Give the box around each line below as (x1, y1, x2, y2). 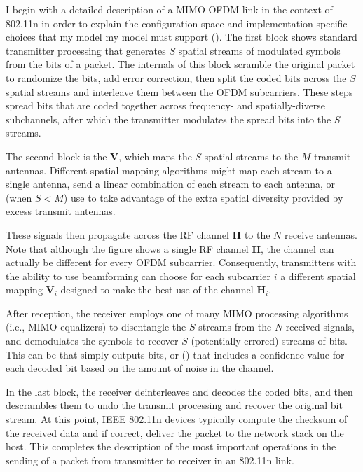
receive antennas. (285, 227, 357, 242)
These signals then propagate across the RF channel (6, 227, 229, 242)
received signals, (285, 319, 355, 334)
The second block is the (6, 148, 107, 163)
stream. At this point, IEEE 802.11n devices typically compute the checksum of (6, 412, 348, 426)
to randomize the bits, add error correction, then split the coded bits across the (6, 70, 347, 85)
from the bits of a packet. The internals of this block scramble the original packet (6, 57, 355, 71)
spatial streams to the (204, 148, 299, 163)
